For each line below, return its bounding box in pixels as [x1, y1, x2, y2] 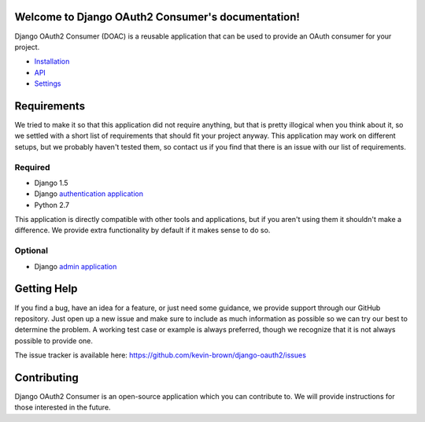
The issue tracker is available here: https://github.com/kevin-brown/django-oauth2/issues [14, 350, 307, 360]
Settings [34, 79, 61, 88]
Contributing [14, 371, 79, 384]
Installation [34, 57, 70, 66]
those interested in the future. [14, 402, 111, 413]
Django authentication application [34, 189, 143, 198]
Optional [14, 245, 49, 256]
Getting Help [14, 282, 78, 295]
